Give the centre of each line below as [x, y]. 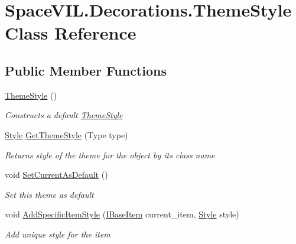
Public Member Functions [86, 70]
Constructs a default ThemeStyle [64, 115]
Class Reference [71, 33]
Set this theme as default [49, 194]
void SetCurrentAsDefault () [56, 175]
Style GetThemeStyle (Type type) [66, 134]
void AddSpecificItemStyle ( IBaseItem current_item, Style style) [122, 214]
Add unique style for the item [58, 234]
